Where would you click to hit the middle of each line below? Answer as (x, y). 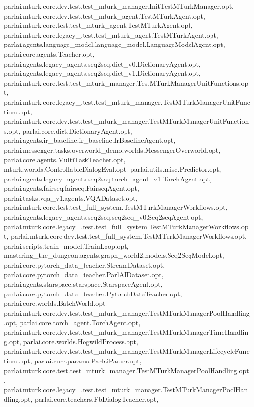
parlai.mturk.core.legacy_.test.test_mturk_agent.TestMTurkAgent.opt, (111, 34)
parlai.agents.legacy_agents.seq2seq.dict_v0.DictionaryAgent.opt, (102, 63)
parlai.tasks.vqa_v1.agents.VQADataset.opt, (71, 197)
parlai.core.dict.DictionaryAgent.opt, (77, 130)
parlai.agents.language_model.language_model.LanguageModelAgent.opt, (115, 44)
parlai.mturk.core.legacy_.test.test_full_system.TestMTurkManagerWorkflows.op (126, 226)
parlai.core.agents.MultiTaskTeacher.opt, (65, 159)
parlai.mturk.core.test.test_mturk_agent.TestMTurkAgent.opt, (98, 25)
